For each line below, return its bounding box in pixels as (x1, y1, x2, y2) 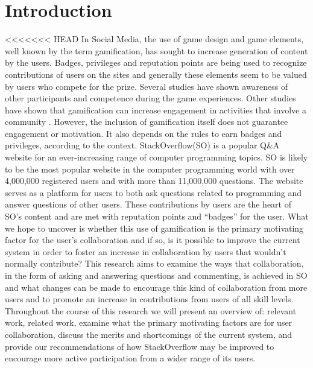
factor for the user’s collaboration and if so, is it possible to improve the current (5, 233, 300, 246)
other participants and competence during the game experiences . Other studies (5, 92, 296, 104)
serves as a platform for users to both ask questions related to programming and (5, 186, 302, 198)
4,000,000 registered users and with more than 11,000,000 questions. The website (5, 174, 303, 187)
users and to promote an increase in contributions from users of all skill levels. (5, 293, 294, 305)
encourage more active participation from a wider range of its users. (5, 352, 256, 364)
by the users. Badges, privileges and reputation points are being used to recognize (5, 56, 307, 69)
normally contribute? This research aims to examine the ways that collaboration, (5, 257, 304, 270)
